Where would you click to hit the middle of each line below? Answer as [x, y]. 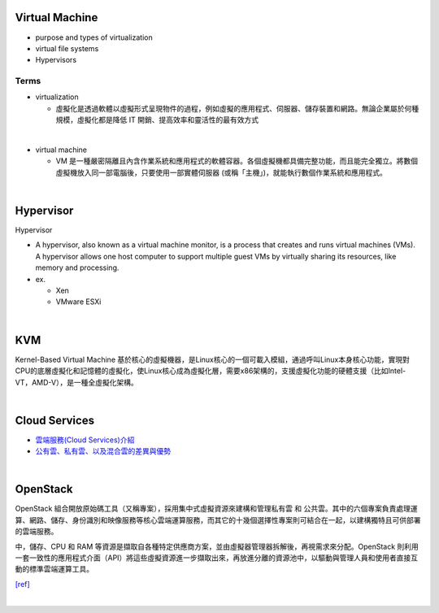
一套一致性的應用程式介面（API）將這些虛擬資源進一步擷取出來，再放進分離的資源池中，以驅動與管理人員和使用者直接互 [217, 558]
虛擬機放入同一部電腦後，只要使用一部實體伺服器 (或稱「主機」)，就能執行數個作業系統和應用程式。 [222, 172]
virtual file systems [67, 48]
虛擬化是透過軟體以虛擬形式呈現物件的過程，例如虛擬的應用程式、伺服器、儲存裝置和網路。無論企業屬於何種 [237, 108]
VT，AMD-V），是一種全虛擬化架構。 [76, 382]
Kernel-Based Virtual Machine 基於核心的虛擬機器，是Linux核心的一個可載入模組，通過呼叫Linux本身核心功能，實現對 [212, 359]
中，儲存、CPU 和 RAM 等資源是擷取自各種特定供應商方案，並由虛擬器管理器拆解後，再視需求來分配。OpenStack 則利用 [217, 546]
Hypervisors [56, 60]
